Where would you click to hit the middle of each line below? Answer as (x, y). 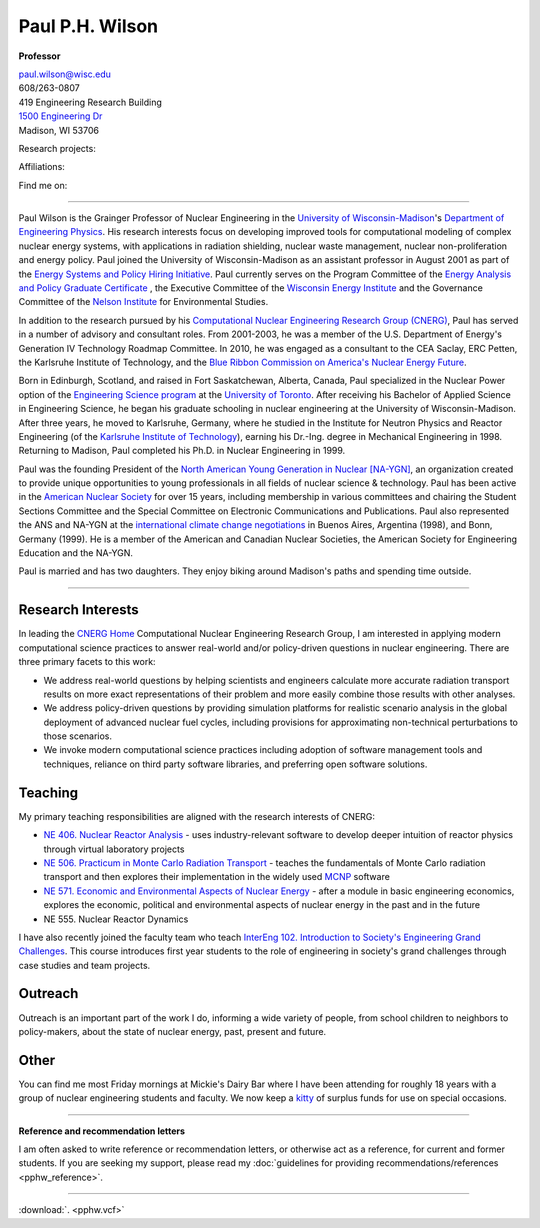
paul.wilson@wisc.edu (65, 74)
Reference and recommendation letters (101, 1131)
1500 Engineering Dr (60, 116)
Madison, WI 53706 (59, 130)
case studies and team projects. (84, 965)
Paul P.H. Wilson (88, 26)
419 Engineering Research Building (90, 102)
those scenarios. (78, 736)
